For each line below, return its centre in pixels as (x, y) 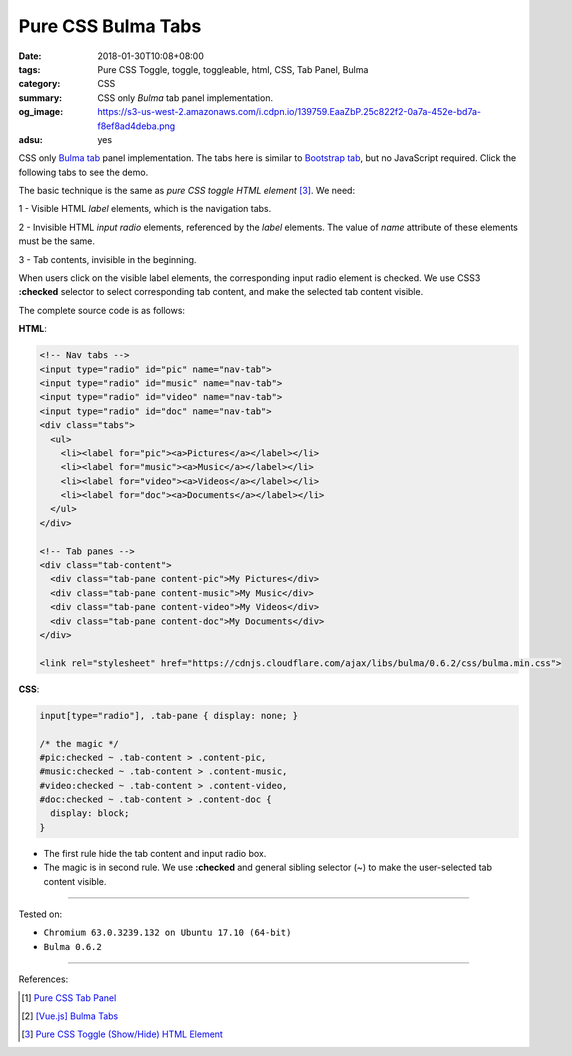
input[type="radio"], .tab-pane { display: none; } (169, 715)
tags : (29, 69)
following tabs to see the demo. (83, 172)
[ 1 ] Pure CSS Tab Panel (69, 997)
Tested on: (40, 914)
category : (39, 84)
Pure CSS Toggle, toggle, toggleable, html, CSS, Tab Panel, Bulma (233, 69)
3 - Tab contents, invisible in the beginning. (107, 259)
